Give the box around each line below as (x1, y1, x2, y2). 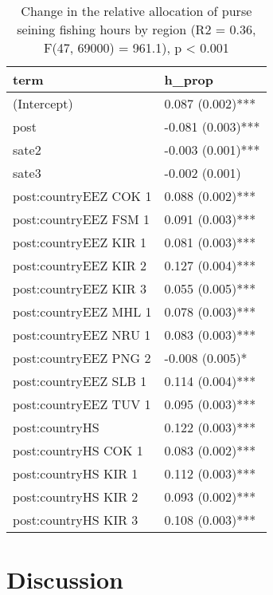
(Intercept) (13, 94, 73, 112)
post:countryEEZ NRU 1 (13, 325, 151, 344)
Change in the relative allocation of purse (21, 2, 252, 20)
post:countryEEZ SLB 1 (13, 372, 147, 390)
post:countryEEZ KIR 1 (13, 233, 146, 251)
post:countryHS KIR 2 (13, 487, 138, 506)
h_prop (164, 70, 213, 89)
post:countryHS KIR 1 (13, 464, 138, 483)
